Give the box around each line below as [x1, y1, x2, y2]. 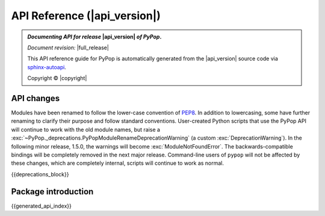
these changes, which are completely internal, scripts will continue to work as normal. [11, 159, 224, 167]
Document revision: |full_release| [27, 44, 110, 51]
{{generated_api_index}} [11, 202, 72, 209]
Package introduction [11, 187, 94, 197]
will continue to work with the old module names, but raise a [11, 126, 161, 133]
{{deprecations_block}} [11, 170, 69, 177]
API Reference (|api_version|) [11, 9, 161, 22]
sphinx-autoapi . [27, 63, 66, 70]
